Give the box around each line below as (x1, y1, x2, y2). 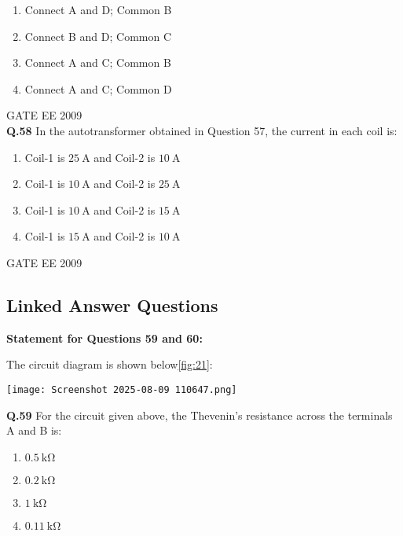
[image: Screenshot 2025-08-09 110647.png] (6, 384, 237, 395)
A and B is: (6, 422, 62, 439)
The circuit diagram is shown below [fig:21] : (6, 356, 213, 373)
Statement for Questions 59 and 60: (6, 329, 203, 346)
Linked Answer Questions (6, 292, 218, 317)
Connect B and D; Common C (24, 28, 172, 44)
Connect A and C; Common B (24, 54, 171, 71)
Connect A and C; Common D (24, 80, 172, 97)
